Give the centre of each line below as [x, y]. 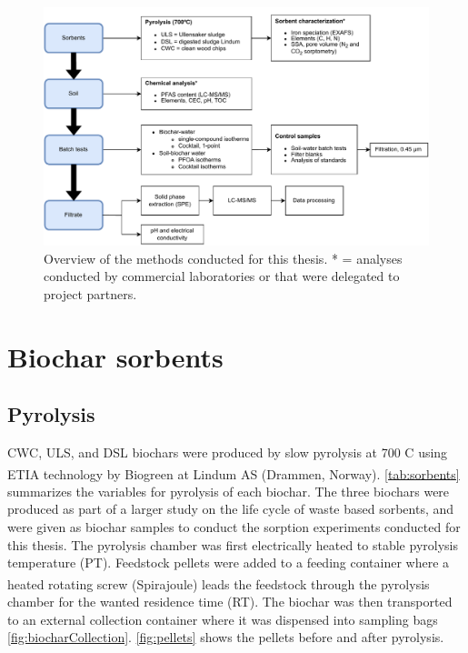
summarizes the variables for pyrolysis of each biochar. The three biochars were [229, 491]
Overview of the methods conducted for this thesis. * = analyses [223, 258]
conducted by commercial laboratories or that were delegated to [222, 276]
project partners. [90, 293]
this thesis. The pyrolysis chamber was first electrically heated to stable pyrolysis [233, 544]
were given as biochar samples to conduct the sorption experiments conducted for [234, 527]
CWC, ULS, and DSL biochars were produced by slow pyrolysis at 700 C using [228, 452]
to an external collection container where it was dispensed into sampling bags [223, 619]
